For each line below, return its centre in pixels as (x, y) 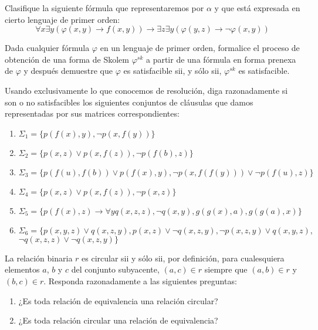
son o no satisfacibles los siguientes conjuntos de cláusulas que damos (129, 102)
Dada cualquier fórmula (47, 48)
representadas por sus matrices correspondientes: (92, 113)
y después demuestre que (68, 71)
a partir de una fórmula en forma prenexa (221, 59)
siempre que (226, 269)
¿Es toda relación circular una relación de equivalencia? (118, 320)
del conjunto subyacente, (115, 269)
